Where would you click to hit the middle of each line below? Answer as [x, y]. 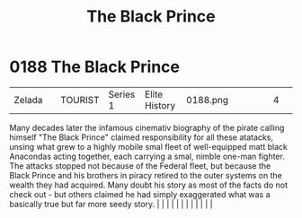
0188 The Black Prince [95, 67]
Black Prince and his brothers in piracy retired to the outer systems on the [146, 175]
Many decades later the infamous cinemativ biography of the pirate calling [147, 127]
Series [122, 94]
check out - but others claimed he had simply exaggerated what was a [140, 194]
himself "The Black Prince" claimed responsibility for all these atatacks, [142, 137]
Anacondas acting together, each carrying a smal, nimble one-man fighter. [147, 156]
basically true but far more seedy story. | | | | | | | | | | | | [111, 204]
